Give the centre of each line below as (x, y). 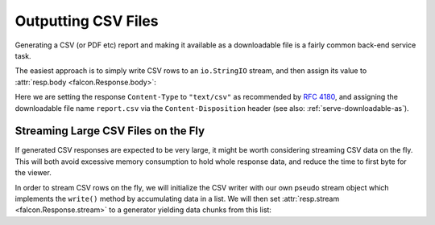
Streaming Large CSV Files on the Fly (110, 131)
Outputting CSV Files (87, 21)
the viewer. (33, 173)
